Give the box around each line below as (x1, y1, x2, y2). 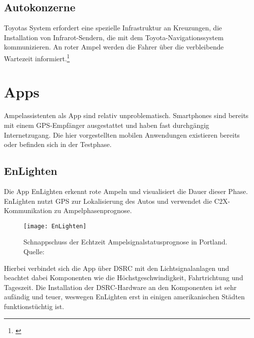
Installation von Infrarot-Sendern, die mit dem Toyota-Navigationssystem (4, 32, 224, 42)
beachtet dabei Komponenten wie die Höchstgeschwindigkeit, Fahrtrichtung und (4, 272, 243, 283)
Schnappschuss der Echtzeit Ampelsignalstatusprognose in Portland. (23, 237, 228, 247)
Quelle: (23, 246, 44, 256)
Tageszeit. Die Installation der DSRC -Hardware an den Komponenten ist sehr (4, 282, 237, 292)
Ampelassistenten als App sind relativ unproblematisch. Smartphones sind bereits (4, 110, 249, 121)
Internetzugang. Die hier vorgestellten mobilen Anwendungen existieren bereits (4, 129, 240, 140)
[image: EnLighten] (23, 222, 86, 230)
